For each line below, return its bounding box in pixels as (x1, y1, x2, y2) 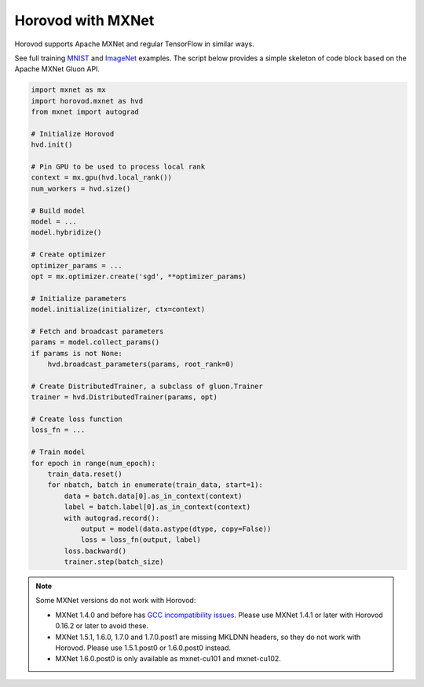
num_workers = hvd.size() (31, 184, 131, 193)
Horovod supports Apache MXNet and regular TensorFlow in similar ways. (14, 39, 254, 49)
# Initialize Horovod (31, 129, 115, 138)
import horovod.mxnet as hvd (31, 96, 144, 105)
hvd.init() (31, 140, 73, 149)
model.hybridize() (31, 228, 102, 237)
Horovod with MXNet (14, 12, 155, 29)
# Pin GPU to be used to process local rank (31, 162, 206, 172)
